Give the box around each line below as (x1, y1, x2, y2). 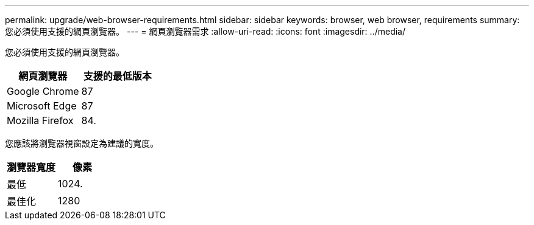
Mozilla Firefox (7, 114, 74, 126)
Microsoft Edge (7, 100, 77, 112)
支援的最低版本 (83, 70, 152, 82)
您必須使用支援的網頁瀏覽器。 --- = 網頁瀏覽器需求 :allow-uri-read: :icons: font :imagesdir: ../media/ (5, 26, 406, 36)
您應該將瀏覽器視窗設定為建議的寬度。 (5, 138, 158, 148)
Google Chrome (7, 85, 79, 97)
